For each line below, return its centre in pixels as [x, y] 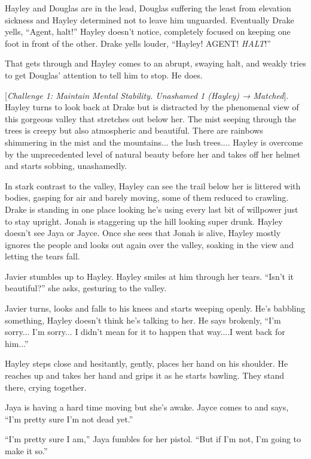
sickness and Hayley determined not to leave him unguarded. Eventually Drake [150, 19]
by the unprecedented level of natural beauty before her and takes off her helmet [153, 154]
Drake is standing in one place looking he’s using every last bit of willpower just [152, 209]
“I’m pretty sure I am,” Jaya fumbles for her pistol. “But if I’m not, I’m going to [153, 439]
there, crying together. [46, 387]
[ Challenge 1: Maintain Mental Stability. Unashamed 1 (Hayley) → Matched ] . [147, 95]
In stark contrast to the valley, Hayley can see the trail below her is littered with [153, 185]
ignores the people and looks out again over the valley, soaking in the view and [149, 244]
